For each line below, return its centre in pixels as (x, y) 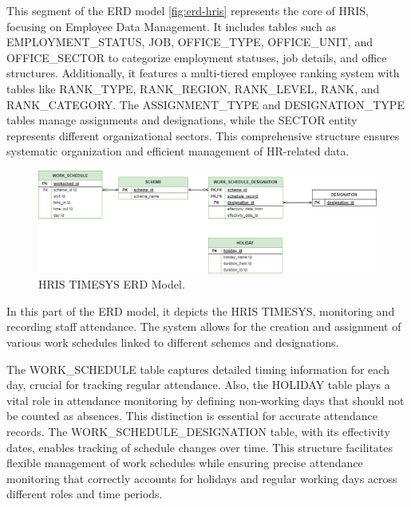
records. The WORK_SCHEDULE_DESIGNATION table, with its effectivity (198, 432)
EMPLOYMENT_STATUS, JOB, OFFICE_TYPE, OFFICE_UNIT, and (190, 42)
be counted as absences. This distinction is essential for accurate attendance (192, 416)
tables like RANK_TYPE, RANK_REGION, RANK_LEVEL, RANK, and (193, 88)
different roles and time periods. (85, 494)
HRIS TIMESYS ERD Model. (112, 284)
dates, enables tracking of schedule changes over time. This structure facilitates (200, 447)
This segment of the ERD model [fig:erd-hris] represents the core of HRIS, (188, 10)
